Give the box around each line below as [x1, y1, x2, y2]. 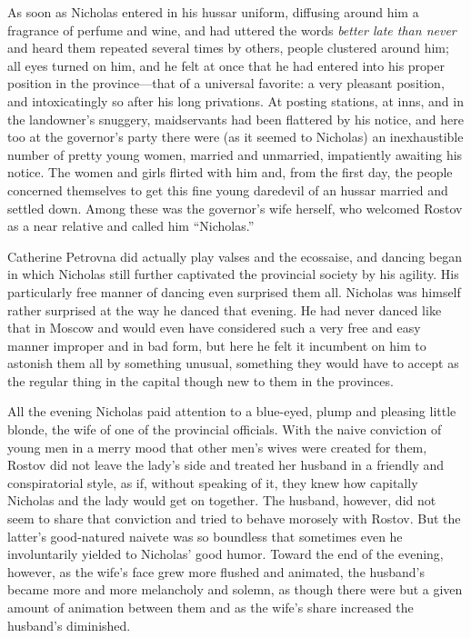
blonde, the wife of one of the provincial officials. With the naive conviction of [7, 420, 442, 439]
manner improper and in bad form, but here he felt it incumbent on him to [7, 335, 426, 354]
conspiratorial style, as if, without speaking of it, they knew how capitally [7, 473, 418, 492]
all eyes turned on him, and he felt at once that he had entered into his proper [7, 55, 445, 75]
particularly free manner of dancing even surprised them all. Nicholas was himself [7, 282, 461, 301]
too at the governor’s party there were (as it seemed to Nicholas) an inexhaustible [7, 127, 464, 146]
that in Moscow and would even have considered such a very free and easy [7, 318, 421, 337]
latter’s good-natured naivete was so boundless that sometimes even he [7, 526, 403, 545]
